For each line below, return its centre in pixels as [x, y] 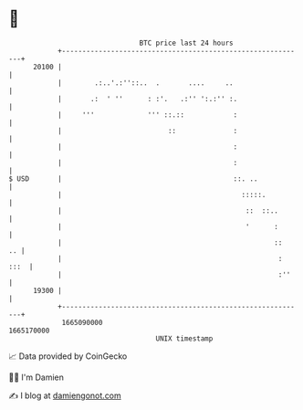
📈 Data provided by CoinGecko [68, 356]
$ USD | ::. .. [133, 179]
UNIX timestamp [184, 338]
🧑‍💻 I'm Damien [37, 377]
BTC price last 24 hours [186, 43]
